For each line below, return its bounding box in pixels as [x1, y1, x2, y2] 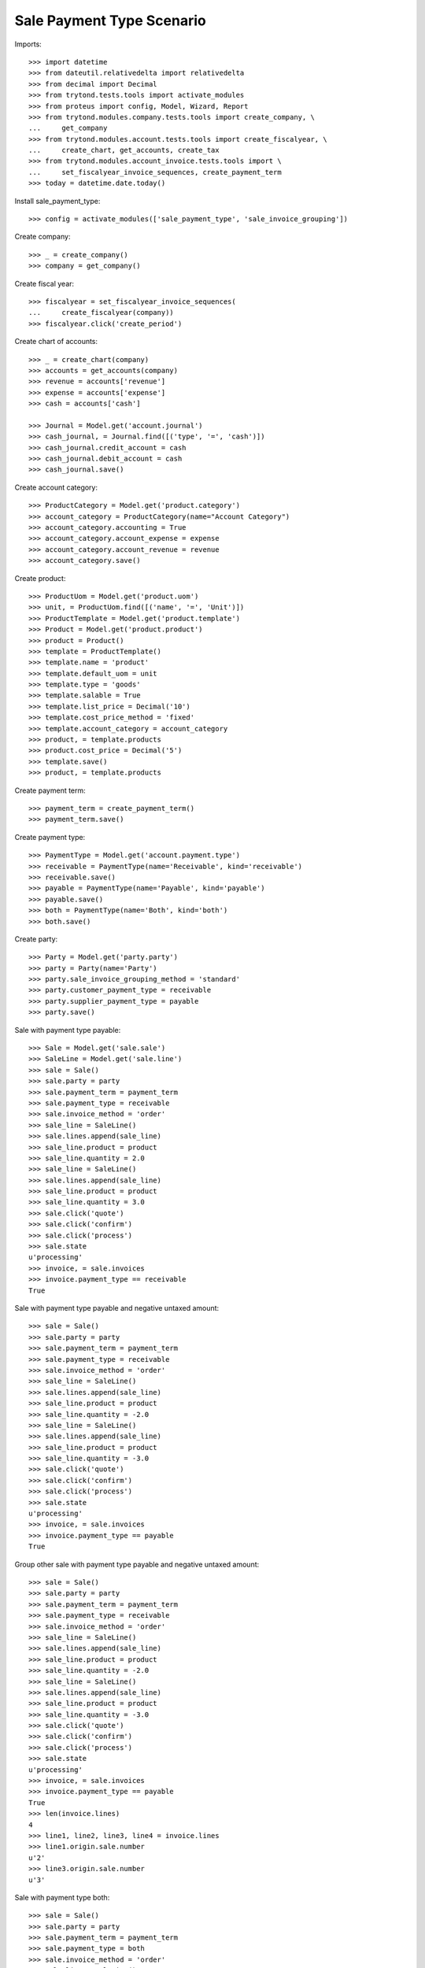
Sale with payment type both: [14, 1892, 110, 1902]
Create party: [14, 934, 58, 944]
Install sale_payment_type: [14, 196, 101, 205]
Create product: [14, 573, 66, 583]
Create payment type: [14, 832, 86, 842]
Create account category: [14, 483, 98, 492]
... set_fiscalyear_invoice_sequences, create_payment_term [28, 168, 283, 176]
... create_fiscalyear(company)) [28, 308, 175, 317]
